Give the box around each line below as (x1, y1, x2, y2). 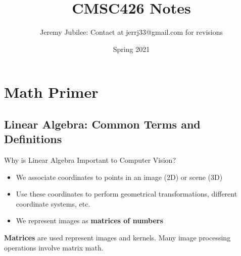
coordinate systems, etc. (16, 198, 90, 209)
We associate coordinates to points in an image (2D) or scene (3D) (16, 171, 223, 182)
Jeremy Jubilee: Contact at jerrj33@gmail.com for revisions (39, 27, 223, 37)
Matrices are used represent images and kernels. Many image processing (4, 232, 231, 243)
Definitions (4, 131, 62, 147)
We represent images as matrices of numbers (16, 215, 163, 226)
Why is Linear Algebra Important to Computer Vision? (4, 155, 176, 165)
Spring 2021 (113, 43, 150, 54)
